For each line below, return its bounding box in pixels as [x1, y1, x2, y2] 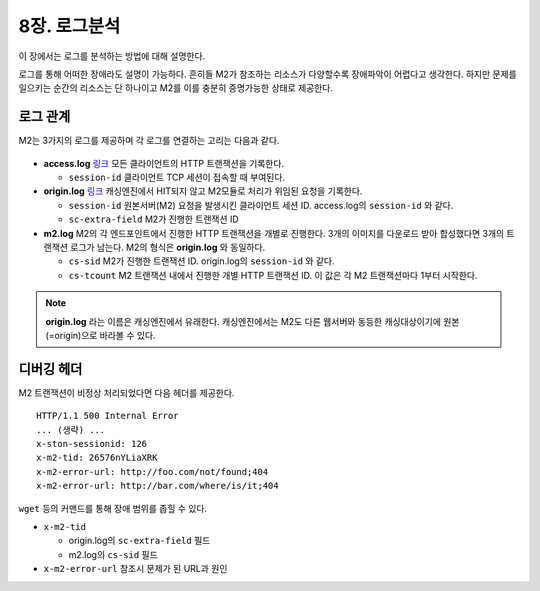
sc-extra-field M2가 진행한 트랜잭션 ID [68, 213, 239, 225]
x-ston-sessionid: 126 [36, 438, 148, 449]
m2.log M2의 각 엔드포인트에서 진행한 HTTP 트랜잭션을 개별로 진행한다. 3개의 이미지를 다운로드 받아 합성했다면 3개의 [43, 227, 505, 239]
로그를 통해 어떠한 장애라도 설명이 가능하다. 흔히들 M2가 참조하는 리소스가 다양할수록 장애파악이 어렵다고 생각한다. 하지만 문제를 [18, 68, 517, 80]
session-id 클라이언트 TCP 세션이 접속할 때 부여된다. [68, 171, 285, 184]
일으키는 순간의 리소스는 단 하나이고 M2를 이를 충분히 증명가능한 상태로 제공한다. [18, 82, 334, 94]
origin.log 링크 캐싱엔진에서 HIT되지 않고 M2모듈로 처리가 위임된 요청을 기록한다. [43, 185, 363, 197]
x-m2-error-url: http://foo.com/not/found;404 [36, 466, 269, 477]
